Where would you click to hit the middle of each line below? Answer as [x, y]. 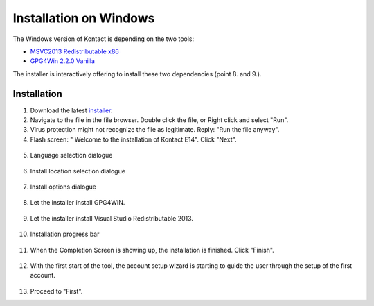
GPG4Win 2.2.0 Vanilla [62, 61]
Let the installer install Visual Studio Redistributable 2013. [112, 218]
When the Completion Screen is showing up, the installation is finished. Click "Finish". [152, 250]
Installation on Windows [84, 18]
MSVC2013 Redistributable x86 [74, 51]
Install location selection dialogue [78, 171]
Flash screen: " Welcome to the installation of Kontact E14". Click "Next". [133, 139]
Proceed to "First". [56, 291]
